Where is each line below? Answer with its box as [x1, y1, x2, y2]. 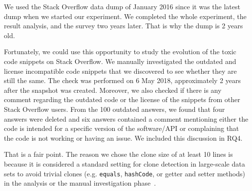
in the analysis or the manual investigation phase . [4, 178, 156, 188]
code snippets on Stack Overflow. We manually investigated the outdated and [4, 56, 236, 66]
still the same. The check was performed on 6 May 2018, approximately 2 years [4, 75, 241, 85]
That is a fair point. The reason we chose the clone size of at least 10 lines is [4, 149, 233, 159]
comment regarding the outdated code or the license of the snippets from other [4, 94, 240, 105]
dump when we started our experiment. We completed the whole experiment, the [4, 11, 247, 21]
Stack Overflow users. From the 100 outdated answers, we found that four [4, 104, 225, 114]
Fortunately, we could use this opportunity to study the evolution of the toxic [4, 46, 236, 57]
